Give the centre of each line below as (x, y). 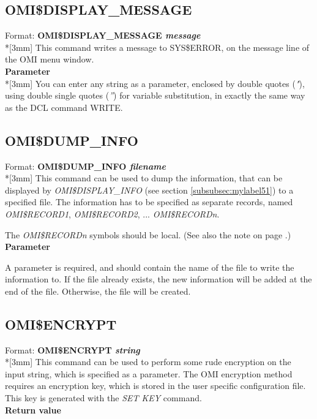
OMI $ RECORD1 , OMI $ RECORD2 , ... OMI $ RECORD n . (112, 213)
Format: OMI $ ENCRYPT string (73, 349)
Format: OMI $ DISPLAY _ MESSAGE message (103, 35)
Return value (33, 410)
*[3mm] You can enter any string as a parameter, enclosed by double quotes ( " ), (155, 83)
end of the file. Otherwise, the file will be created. (98, 291)
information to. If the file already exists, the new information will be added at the (158, 279)
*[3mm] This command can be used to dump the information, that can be (144, 178)
